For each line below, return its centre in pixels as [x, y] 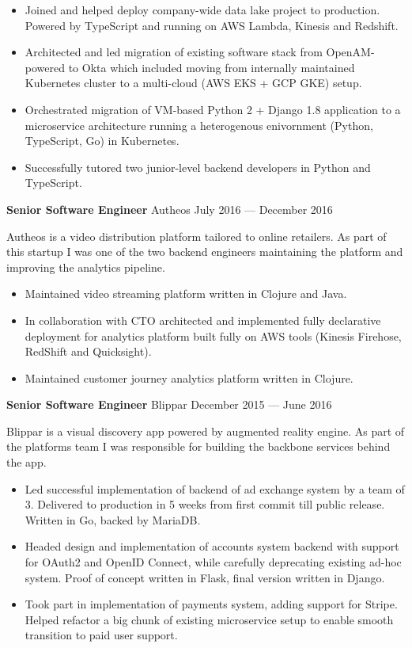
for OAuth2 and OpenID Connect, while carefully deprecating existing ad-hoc [213, 562]
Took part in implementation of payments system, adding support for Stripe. [211, 604]
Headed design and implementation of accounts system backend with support [212, 546]
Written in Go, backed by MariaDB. [113, 519]
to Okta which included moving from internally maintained [212, 67]
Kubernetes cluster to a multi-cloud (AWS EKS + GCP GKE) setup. [193, 83]
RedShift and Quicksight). [88, 351]
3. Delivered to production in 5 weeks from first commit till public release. [205, 504]
